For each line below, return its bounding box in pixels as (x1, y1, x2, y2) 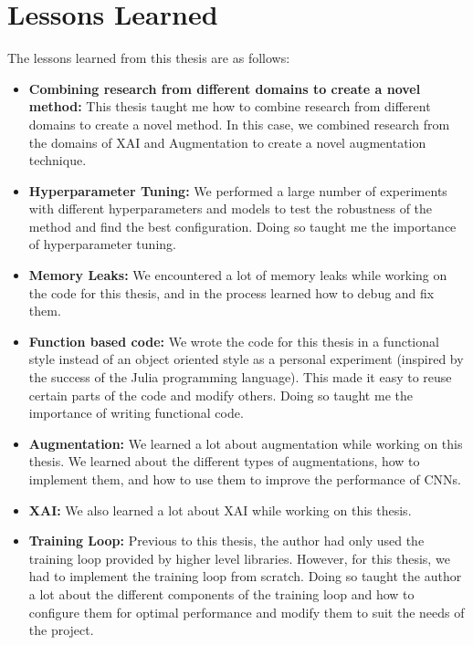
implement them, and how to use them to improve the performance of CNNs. (28, 470, 461, 488)
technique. (28, 151, 87, 170)
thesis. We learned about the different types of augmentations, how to (28, 452, 420, 471)
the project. (28, 620, 94, 640)
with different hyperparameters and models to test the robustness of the (28, 199, 433, 218)
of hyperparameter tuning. (28, 234, 176, 254)
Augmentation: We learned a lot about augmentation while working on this (28, 433, 463, 453)
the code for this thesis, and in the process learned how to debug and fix (28, 283, 435, 302)
